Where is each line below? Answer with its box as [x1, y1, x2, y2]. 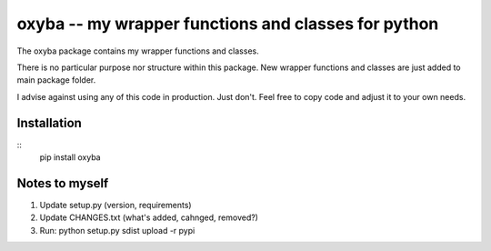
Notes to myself [16, 176, 109, 191]
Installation [16, 115, 82, 131]
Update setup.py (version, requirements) [39, 199, 192, 210]
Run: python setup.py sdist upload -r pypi [39, 225, 195, 236]
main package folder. [16, 75, 96, 85]
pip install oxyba [39, 152, 101, 163]
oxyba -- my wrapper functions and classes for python [16, 14, 439, 34]
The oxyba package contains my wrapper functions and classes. [16, 45, 259, 56]
